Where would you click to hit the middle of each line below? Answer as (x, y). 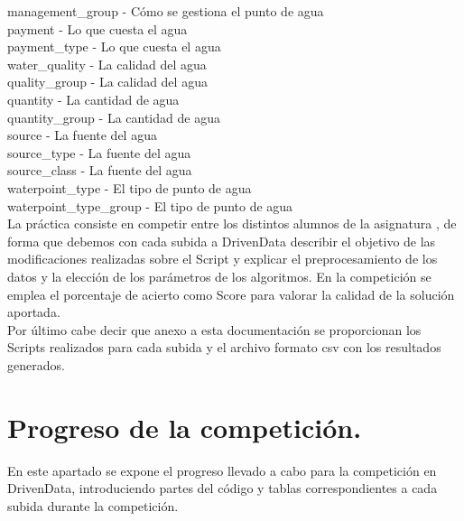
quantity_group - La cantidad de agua (114, 117)
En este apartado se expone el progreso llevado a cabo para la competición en (222, 470)
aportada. (34, 312)
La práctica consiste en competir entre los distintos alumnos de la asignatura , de (232, 223)
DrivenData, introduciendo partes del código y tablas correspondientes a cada (223, 488)
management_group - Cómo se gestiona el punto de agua (166, 11)
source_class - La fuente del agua (100, 170)
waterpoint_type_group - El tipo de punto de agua (150, 205)
